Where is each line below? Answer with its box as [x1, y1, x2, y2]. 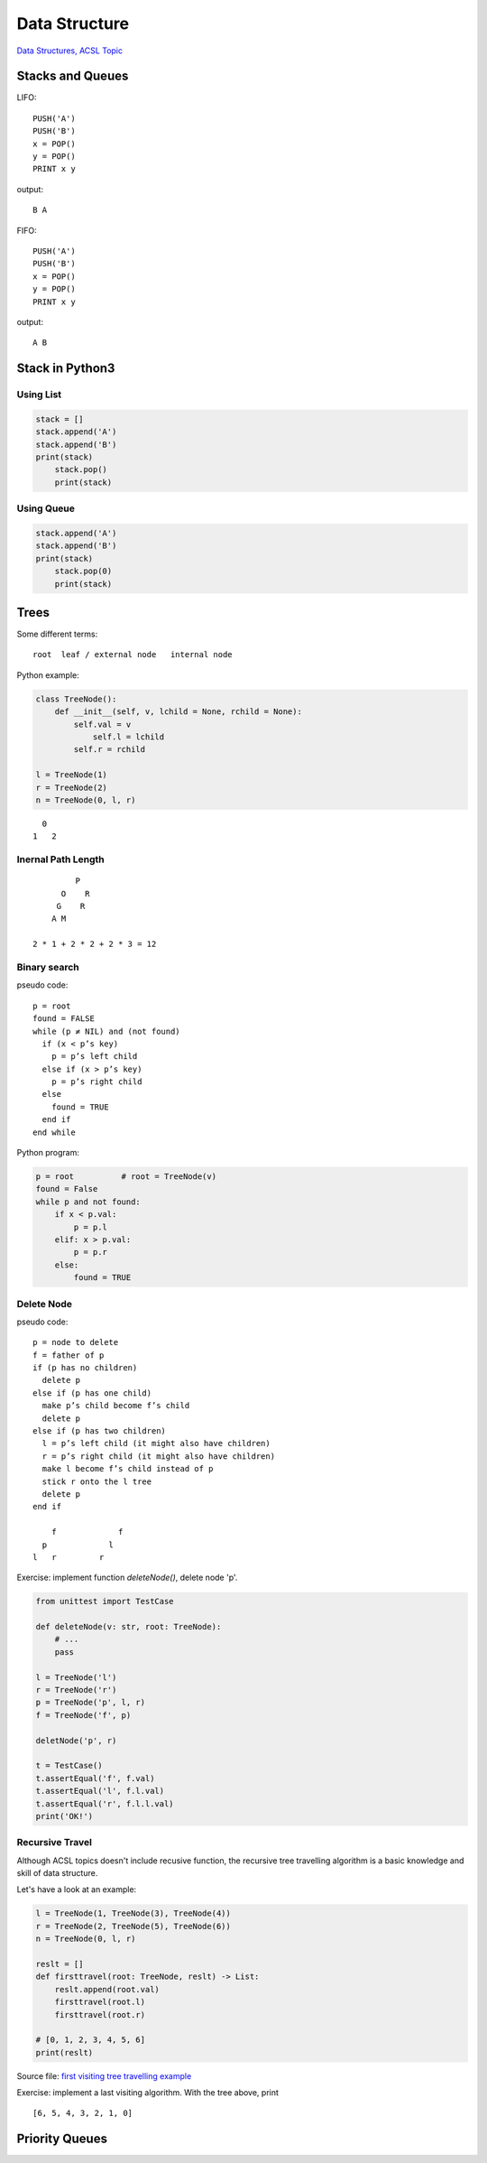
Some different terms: [16, 628, 98, 640]
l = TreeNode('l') [35, 1672, 117, 1683]
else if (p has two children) [32, 1426, 167, 1435]
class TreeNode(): [35, 693, 117, 704]
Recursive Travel [16, 1836, 92, 1849]
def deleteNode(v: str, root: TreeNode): [35, 1621, 222, 1632]
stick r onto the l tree [41, 1476, 152, 1487]
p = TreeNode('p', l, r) [35, 1697, 146, 1708]
